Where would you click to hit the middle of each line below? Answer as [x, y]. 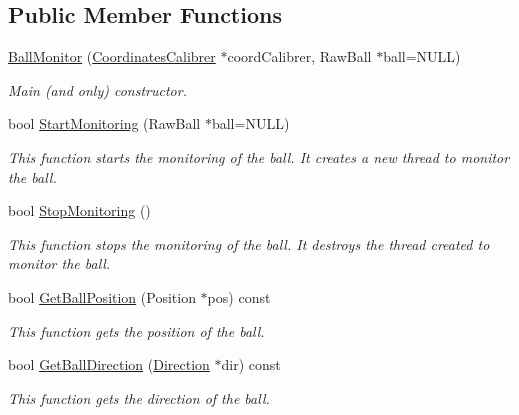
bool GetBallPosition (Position [102, 296]
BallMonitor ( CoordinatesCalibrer [112, 56]
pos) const [239, 296]
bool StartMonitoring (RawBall [104, 123]
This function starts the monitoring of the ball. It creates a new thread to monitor [259, 156]
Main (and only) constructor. [97, 89]
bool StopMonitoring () [79, 210]
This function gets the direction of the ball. [139, 397]
